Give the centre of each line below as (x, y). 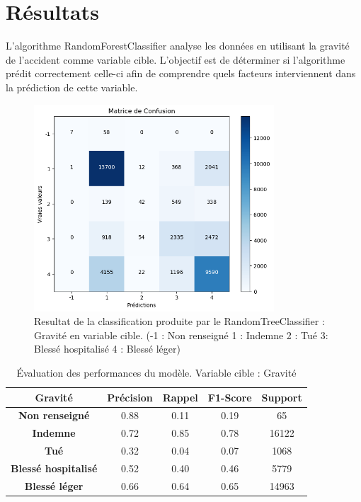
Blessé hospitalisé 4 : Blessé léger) (107, 349)
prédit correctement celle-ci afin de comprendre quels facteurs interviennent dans (181, 73)
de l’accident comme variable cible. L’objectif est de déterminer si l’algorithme (176, 59)
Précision (130, 397)
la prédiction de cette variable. (72, 87)
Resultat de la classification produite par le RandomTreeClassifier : (179, 321)
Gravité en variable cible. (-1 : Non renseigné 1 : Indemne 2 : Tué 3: (181, 335)
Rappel (180, 397)
